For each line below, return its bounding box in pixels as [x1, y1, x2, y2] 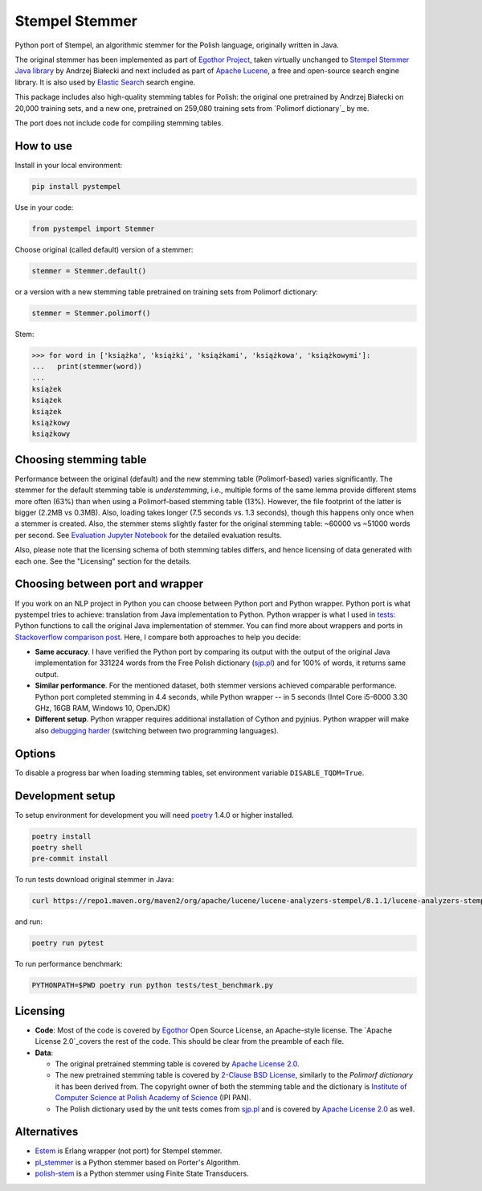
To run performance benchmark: [14, 959, 124, 969]
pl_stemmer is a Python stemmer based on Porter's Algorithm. [35, 1157, 241, 1167]
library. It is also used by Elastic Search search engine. [14, 77, 196, 87]
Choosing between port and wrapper [14, 577, 204, 591]
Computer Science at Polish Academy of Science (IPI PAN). [55, 1093, 251, 1103]
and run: [14, 917, 43, 926]
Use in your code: [14, 202, 74, 212]
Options [14, 746, 56, 760]
